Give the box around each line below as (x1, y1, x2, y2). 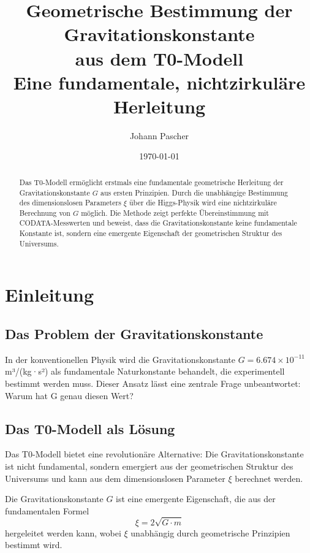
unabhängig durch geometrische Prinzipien (130, 526, 290, 539)
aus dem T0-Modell (75, 45, 244, 71)
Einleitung (5, 282, 94, 307)
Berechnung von (19, 207, 70, 218)
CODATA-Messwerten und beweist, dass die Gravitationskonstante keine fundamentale (19, 218, 297, 228)
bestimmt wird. (5, 538, 62, 551)
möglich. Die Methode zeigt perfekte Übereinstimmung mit (81, 207, 269, 218)
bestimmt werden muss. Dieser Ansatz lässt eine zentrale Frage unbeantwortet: (5, 377, 301, 390)
